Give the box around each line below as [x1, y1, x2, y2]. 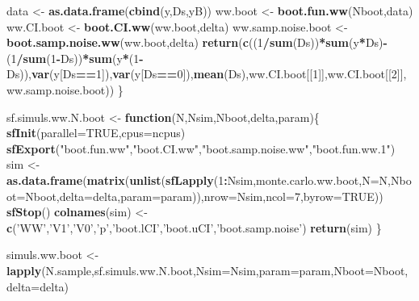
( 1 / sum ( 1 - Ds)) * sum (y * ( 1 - [6, 49, 144, 66]
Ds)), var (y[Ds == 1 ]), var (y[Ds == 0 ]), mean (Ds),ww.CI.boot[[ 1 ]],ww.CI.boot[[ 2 [6, 65, 397, 82]
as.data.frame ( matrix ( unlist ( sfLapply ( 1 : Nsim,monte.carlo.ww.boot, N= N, [6, 171, 392, 188]
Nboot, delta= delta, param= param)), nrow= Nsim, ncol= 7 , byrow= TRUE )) [25, 187, 383, 204]
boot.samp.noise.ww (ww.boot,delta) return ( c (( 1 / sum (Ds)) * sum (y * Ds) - [6, 34, 388, 51]
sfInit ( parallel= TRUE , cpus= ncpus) [6, 124, 186, 141]
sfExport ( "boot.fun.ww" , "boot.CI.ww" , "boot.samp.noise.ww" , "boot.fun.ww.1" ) [6, 140, 396, 157]
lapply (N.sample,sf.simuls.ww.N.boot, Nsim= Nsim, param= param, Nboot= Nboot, [6, 261, 409, 278]
